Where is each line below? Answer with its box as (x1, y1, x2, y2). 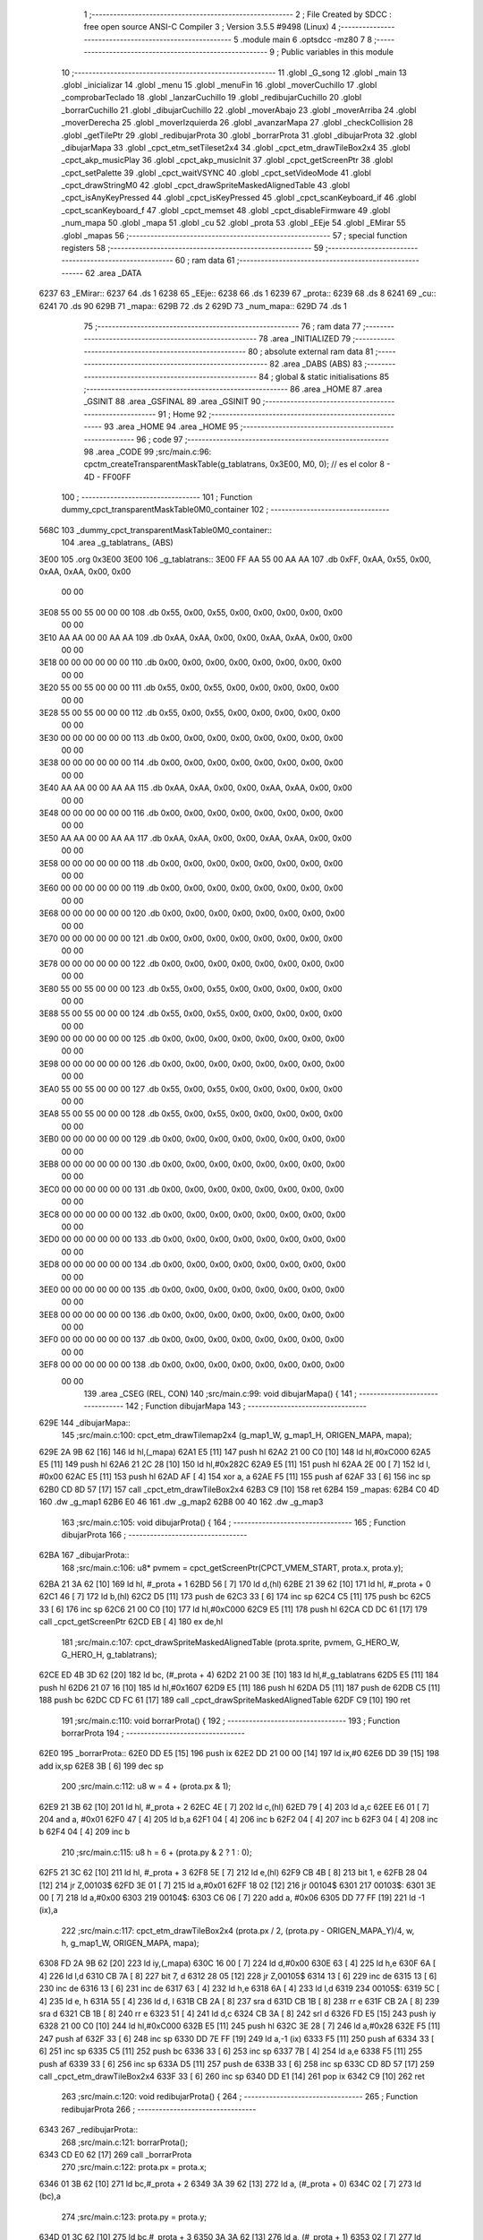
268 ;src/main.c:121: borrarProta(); (61, 2137, 188, 2148)
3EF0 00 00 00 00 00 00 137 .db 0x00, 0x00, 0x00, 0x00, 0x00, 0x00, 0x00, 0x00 (38, 1334, 344, 1345)
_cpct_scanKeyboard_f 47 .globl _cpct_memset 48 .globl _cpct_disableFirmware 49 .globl (61, 204, 391, 215)
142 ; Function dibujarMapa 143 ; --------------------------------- (125, 1400, 367, 1411)
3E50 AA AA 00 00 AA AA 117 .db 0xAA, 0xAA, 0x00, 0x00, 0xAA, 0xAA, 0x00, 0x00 (38, 832, 352, 843)
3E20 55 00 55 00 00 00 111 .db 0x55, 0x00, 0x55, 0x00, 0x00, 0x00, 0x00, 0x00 (38, 682, 340, 694)
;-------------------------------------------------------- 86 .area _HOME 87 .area (83, 383, 383, 394)
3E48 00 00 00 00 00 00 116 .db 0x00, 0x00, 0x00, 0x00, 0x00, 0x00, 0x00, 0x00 (38, 807, 343, 819)
